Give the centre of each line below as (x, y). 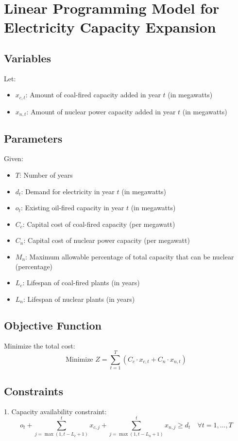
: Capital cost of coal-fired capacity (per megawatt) (99, 224)
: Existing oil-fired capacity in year (72, 208)
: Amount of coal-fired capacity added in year (93, 95)
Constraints (34, 391)
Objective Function (53, 325)
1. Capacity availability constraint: (55, 411)
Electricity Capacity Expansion (110, 27)
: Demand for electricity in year (68, 191)
